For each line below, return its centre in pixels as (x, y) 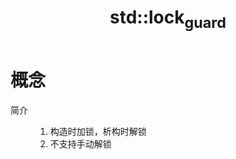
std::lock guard (168, 19)
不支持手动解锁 (80, 143)
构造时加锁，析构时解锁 (98, 131)
